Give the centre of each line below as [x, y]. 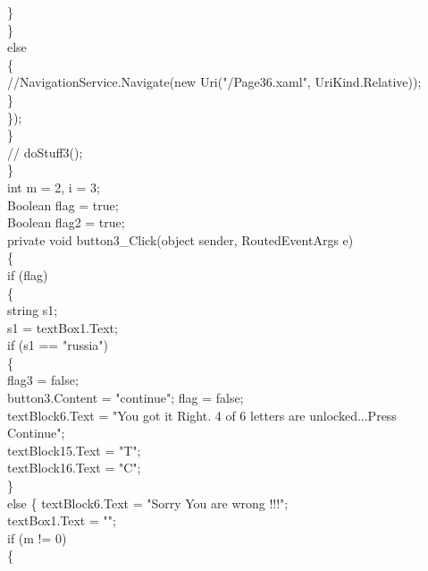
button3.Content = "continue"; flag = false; [126, 398]
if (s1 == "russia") [58, 345]
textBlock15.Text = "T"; [74, 450]
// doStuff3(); [45, 152]
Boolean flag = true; [63, 205]
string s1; [33, 310]
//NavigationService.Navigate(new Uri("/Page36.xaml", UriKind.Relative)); [214, 82]
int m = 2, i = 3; [54, 187]
